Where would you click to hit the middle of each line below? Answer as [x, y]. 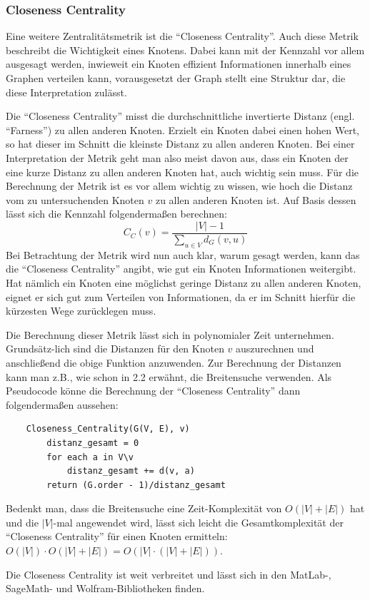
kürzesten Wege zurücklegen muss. [81, 311]
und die [22, 522]
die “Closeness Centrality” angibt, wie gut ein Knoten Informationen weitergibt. [181, 269]
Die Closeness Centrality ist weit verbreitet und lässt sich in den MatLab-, [169, 574]
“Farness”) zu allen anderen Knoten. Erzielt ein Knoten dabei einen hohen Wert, [183, 129]
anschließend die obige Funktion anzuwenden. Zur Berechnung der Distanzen [174, 362]
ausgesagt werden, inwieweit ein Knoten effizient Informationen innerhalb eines [179, 64]
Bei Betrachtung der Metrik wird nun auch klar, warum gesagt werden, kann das [183, 254]
